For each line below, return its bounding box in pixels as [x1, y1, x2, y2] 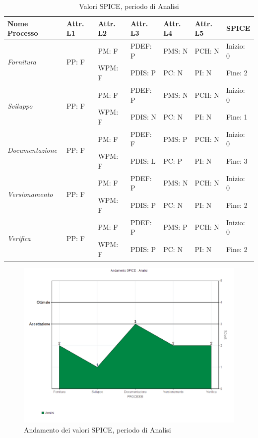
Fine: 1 [226, 112, 248, 122]
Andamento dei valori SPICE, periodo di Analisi [24, 424, 171, 435]
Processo [7, 28, 38, 38]
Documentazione [7, 144, 58, 155]
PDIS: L [130, 156, 156, 166]
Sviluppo [7, 100, 33, 111]
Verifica [7, 233, 31, 243]
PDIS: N [130, 112, 156, 122]
